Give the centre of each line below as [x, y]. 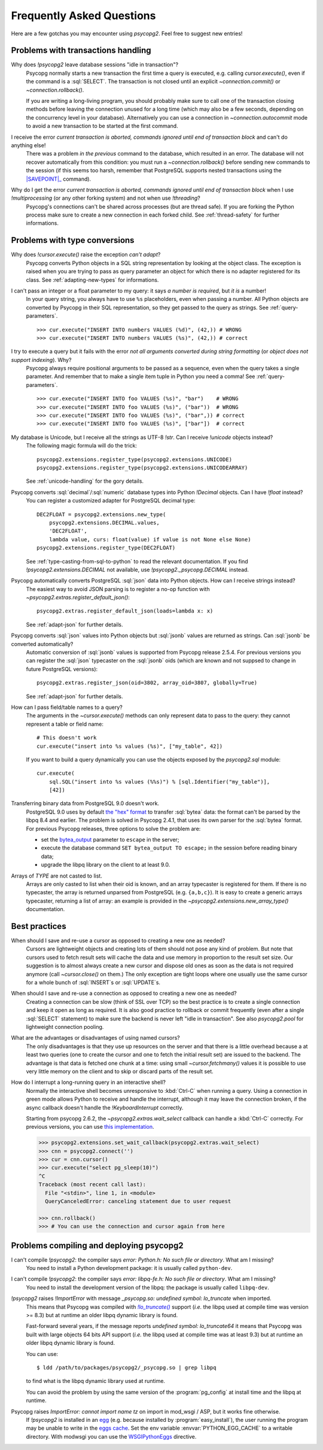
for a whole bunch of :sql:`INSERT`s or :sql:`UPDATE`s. [93, 983]
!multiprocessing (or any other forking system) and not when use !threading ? [106, 198]
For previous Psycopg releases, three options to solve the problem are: [113, 828]
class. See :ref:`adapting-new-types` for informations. [92, 280]
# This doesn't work [67, 738]
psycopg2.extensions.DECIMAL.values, [104, 523]
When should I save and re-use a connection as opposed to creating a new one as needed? [124, 994]
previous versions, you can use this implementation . [90, 1127]
